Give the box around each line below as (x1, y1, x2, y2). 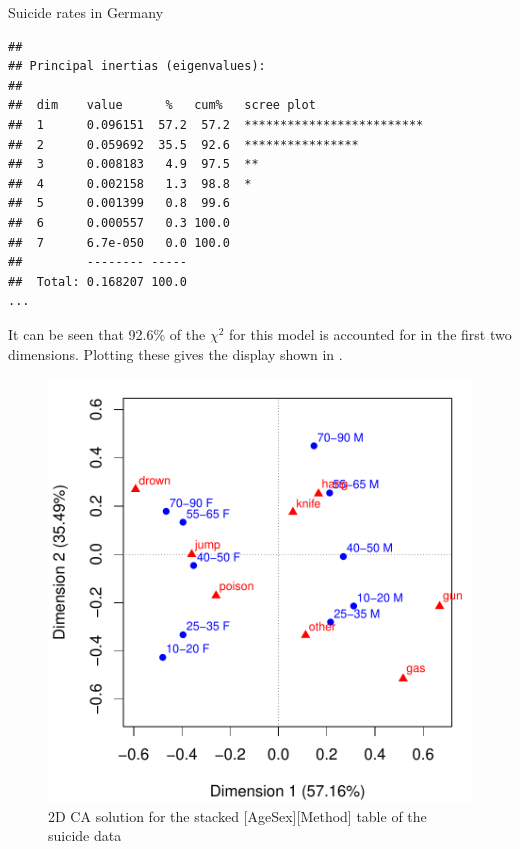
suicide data (48, 825, 122, 846)
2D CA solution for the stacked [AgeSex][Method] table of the (48, 805, 427, 826)
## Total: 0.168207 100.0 (8, 274, 187, 289)
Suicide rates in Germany (8, 2, 164, 22)
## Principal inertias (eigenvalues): (8, 59, 266, 74)
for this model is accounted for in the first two (229, 323, 512, 344)
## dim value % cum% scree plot (8, 98, 316, 113)
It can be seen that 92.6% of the (8, 323, 206, 344)
